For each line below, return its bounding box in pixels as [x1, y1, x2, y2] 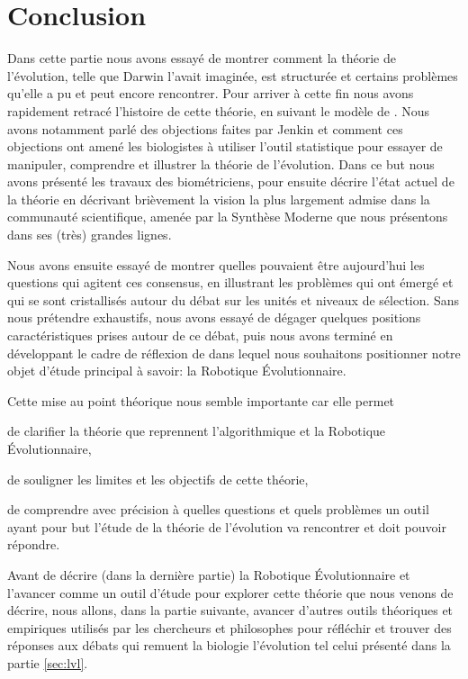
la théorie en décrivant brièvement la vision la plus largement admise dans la [7, 189, 430, 208]
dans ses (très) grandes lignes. [7, 225, 172, 244]
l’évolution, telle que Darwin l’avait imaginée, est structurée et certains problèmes [7, 66, 458, 85]
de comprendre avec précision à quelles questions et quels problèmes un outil [7, 500, 429, 519]
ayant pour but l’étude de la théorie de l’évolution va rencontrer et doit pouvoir [7, 517, 446, 536]
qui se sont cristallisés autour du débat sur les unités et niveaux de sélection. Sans [7, 290, 460, 309]
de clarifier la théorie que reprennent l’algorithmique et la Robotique [7, 421, 386, 440]
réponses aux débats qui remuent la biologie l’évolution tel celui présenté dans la [7, 636, 451, 655]
